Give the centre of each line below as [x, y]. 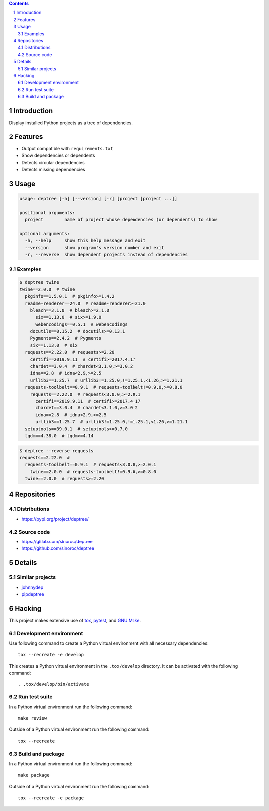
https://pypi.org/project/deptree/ [55, 519]
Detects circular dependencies [53, 162]
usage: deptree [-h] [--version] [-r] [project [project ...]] [99, 199]
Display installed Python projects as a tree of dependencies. [71, 123]
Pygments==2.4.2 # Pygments [66, 338]
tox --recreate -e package [51, 798]
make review [33, 718]
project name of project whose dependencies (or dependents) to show [121, 220]
